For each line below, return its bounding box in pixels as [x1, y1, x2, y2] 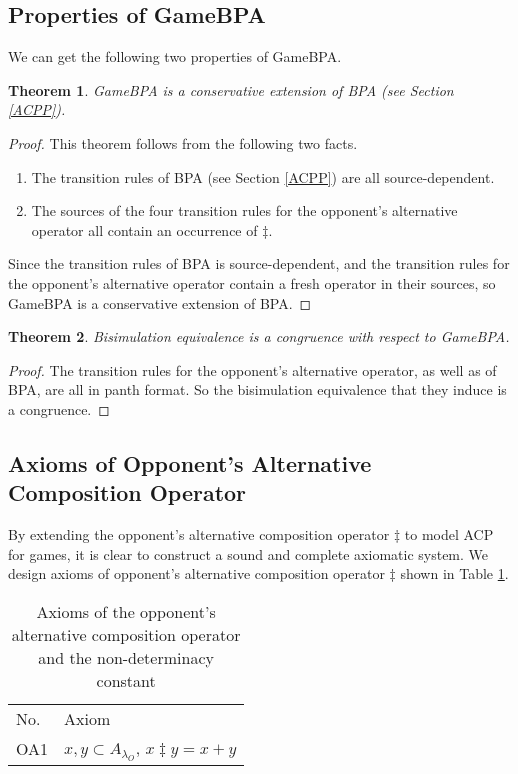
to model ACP [404, 524, 494, 545]
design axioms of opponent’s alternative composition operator [8, 563, 385, 584]
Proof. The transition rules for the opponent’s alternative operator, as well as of [8, 359, 497, 380]
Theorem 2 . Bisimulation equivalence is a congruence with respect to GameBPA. [8, 326, 510, 347]
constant [96, 668, 156, 692]
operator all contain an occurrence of [31, 219, 258, 240]
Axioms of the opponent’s [36, 599, 216, 623]
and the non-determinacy [38, 645, 214, 669]
